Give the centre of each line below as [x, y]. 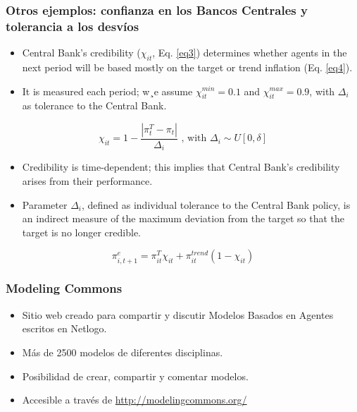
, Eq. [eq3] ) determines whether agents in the [250, 53]
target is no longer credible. [81, 232]
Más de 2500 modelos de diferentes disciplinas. [123, 352]
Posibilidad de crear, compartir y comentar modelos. [135, 376]
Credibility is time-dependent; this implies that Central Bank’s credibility [181, 167]
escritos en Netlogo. [64, 328]
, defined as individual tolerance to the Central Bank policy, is [216, 204]
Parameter [45, 204]
